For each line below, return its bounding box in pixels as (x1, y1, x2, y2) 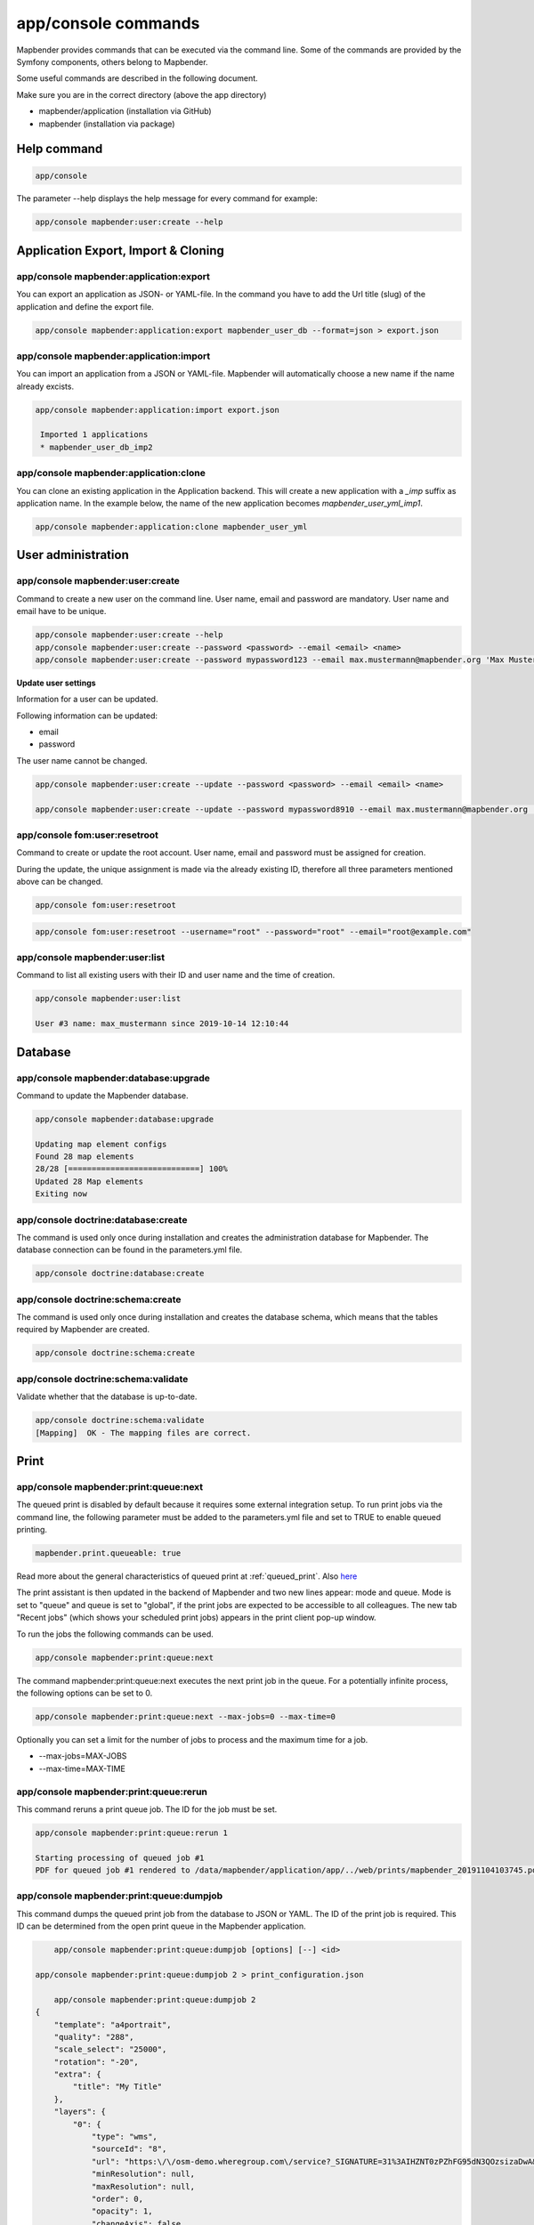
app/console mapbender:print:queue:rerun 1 (35, 1827, 229, 1838)
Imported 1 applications (40, 430, 149, 440)
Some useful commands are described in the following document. (16, 73, 258, 84)
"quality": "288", (53, 2032, 134, 2042)
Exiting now (35, 1189, 88, 1199)
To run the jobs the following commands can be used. (16, 1629, 214, 1639)
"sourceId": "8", (91, 2144, 167, 2154)
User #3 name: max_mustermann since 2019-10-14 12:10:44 (35, 1019, 289, 1029)
